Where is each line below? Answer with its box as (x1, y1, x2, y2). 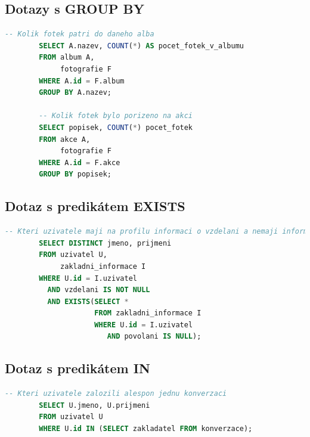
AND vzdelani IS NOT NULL (47, 286, 150, 295)
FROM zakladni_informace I (94, 309, 201, 318)
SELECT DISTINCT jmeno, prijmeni (39, 238, 172, 247)
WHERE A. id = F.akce (39, 158, 120, 167)
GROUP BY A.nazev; (39, 88, 112, 97)
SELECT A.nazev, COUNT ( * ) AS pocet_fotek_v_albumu (39, 41, 244, 50)
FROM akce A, (39, 135, 91, 144)
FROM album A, (39, 53, 95, 62)
